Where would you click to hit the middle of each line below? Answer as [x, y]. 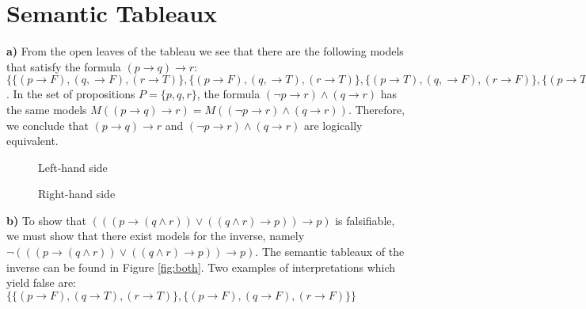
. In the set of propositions [71, 94]
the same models [47, 109]
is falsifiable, [365, 220]
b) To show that [46, 220]
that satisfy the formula [64, 66]
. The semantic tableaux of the [330, 252]
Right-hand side [77, 194]
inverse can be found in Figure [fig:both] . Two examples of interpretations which [201, 267]
